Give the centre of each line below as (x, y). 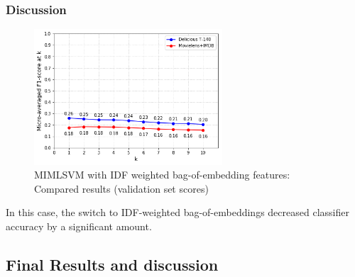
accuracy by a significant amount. (79, 226)
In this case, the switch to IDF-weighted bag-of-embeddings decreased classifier (177, 212)
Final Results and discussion (112, 264)
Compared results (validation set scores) (121, 188)
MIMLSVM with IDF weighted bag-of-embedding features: (162, 175)
